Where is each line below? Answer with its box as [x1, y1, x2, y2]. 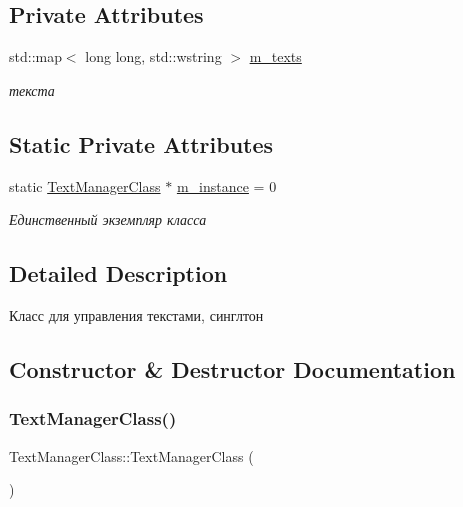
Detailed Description [9, 258, 228, 289]
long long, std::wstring [85, 46, 222, 67]
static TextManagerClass [9, 175, 161, 196]
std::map [9, 46, 62, 67]
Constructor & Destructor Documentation [9, 353, 456, 384]
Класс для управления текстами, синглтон [9, 304, 264, 325]
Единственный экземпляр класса [9, 209, 207, 230]
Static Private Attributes [9, 128, 274, 159]
